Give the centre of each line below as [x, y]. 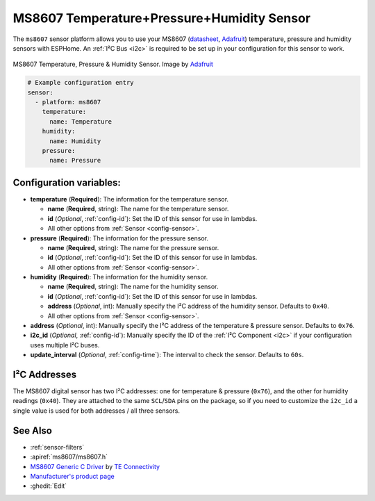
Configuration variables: [67, 182]
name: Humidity [75, 141]
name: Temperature [81, 121]
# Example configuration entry [81, 83]
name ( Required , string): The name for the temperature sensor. [138, 209]
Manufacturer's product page [72, 476]
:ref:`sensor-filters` [57, 447]
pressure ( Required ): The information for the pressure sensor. [119, 238]
